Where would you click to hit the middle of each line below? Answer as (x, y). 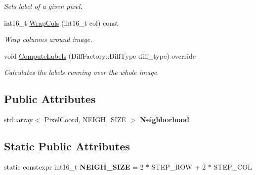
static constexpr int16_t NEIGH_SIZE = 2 (74, 166)
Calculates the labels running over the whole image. (82, 72)
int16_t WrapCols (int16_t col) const (61, 22)
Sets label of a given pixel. (43, 6)
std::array (19, 120)
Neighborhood (165, 120)
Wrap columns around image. (48, 39)
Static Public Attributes (67, 146)
